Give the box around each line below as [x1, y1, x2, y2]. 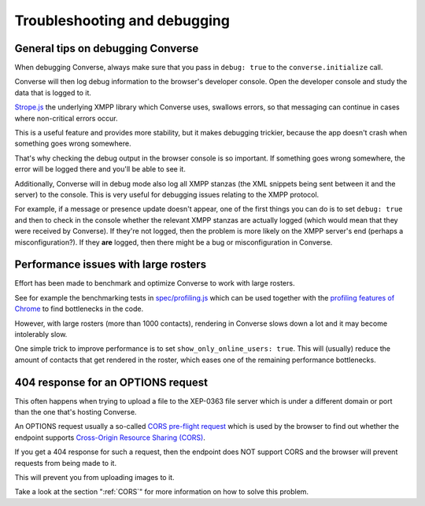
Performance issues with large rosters [14, 258, 207, 271]
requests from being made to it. [14, 458, 117, 467]
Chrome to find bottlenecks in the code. [14, 304, 144, 314]
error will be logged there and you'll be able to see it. [14, 164, 187, 174]
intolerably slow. [14, 330, 68, 338]
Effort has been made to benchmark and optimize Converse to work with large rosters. [14, 279, 295, 288]
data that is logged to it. [14, 87, 92, 98]
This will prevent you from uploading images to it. [14, 473, 175, 482]
